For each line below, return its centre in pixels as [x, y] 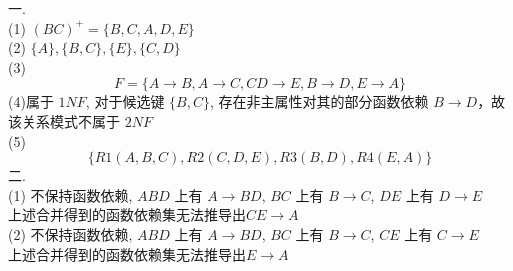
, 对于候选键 [125, 101]
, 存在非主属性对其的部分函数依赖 [319, 101]
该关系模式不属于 [64, 120]
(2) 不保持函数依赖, [70, 233]
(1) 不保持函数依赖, [70, 194]
